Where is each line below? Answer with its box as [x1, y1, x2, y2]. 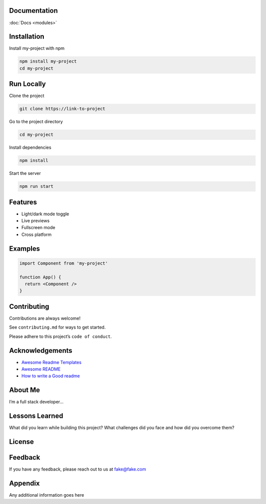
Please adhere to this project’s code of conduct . [9, 333, 112, 339]
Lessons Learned [9, 412, 64, 420]
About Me [9, 386, 40, 394]
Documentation [9, 6, 58, 15]
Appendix [9, 479, 40, 487]
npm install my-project [19, 59, 77, 64]
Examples [9, 244, 40, 253]
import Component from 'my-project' [19, 260, 108, 266]
